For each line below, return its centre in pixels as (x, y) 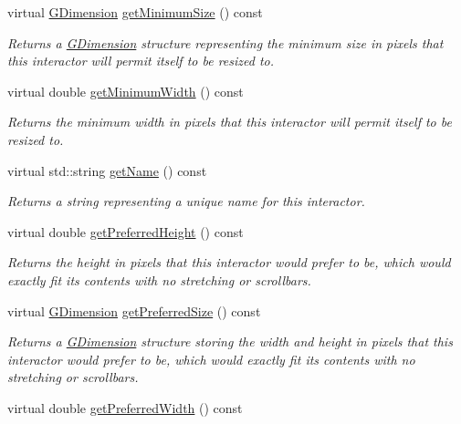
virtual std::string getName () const (107, 170)
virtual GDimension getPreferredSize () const (134, 310)
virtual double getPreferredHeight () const (126, 231)
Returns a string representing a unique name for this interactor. (186, 201)
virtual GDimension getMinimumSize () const (135, 12)
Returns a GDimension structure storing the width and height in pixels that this (230, 341)
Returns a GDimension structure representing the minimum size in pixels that (225, 42)
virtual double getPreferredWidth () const (125, 407)
